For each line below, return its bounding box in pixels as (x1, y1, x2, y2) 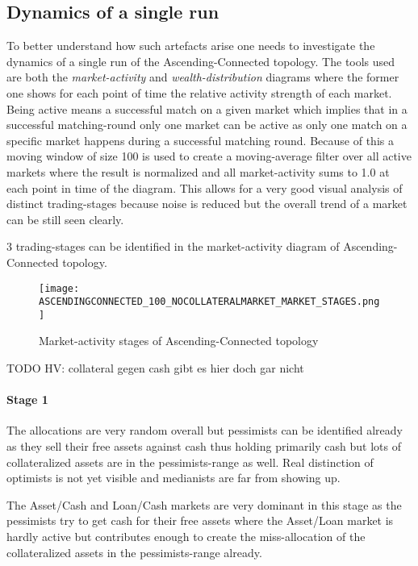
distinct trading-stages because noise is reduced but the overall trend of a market (6, 195, 408, 212)
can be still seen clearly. (6, 210, 124, 227)
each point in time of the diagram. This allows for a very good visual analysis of (6, 179, 403, 196)
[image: (39, 282, 80, 294)
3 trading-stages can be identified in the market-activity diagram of (6, 238, 340, 255)
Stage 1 (6, 391, 48, 408)
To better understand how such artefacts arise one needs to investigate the (6, 37, 375, 54)
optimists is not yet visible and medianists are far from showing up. (6, 469, 341, 486)
